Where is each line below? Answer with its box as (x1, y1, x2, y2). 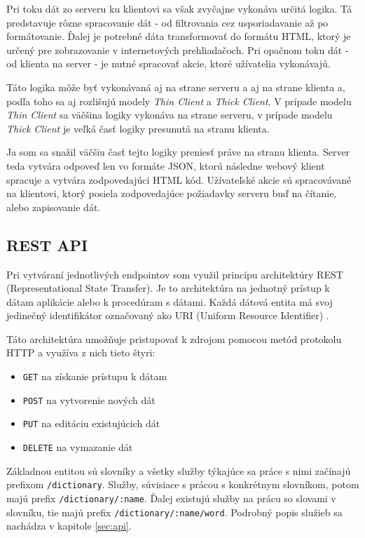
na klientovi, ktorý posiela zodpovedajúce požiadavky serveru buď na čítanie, (6, 186, 337, 201)
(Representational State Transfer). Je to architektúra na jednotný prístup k (6, 281, 330, 295)
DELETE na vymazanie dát (22, 440, 133, 455)
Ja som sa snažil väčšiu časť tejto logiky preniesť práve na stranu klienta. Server (6, 144, 350, 159)
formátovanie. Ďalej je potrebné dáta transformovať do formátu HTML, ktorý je (6, 29, 351, 43)
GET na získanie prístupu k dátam (22, 369, 167, 384)
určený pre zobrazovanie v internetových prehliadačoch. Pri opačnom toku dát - (6, 42, 349, 57)
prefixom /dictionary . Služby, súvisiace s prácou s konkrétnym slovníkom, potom (6, 477, 359, 492)
